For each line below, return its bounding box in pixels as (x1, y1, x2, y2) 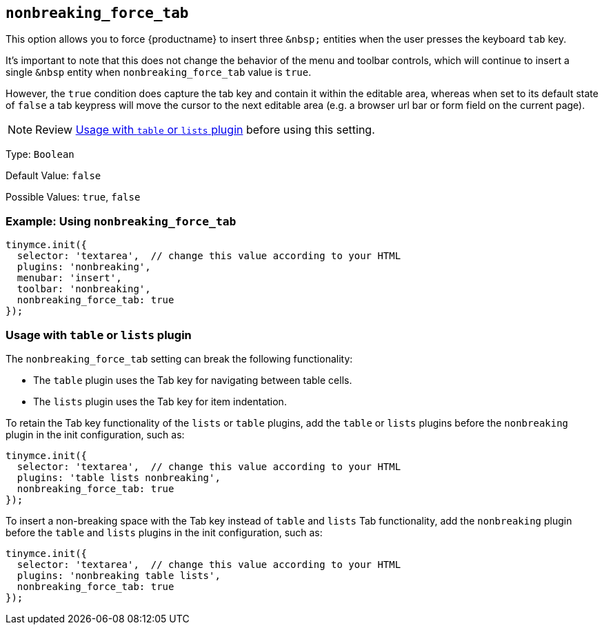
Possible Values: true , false (6, 191, 141, 203)
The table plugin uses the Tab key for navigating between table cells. (33, 374, 352, 386)
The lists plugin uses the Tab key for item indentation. (33, 395, 287, 407)
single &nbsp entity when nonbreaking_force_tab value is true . (6, 66, 312, 79)
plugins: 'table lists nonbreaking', (17, 471, 221, 483)
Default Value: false (6, 170, 101, 182)
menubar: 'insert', (17, 272, 122, 284)
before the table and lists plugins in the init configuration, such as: (6, 526, 323, 538)
